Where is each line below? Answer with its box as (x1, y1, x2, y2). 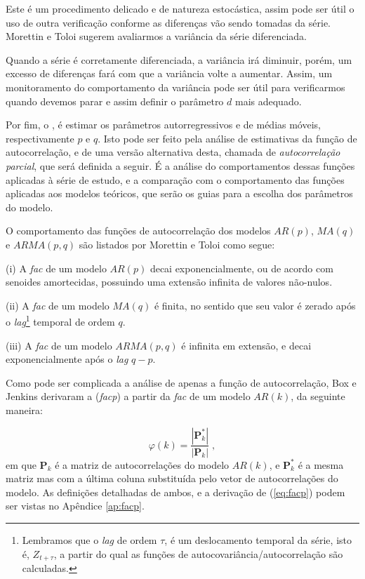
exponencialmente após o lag (6, 352, 128, 366)
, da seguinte (291, 389, 345, 404)
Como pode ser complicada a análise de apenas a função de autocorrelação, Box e (6, 375, 357, 390)
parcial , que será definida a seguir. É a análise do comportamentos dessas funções (6, 158, 355, 173)
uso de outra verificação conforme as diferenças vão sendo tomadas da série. (6, 15, 331, 29)
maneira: (6, 402, 43, 417)
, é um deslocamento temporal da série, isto (164, 532, 352, 547)
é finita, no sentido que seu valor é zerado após (154, 298, 356, 312)
